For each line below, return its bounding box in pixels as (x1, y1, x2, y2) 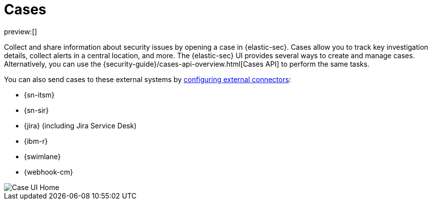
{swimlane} (24, 152, 61, 161)
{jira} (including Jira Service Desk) (24, 121, 137, 130)
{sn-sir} (24, 105, 49, 114)
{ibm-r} (24, 136, 48, 145)
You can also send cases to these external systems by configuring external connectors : (4, 75, 291, 84)
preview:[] (4, 27, 37, 36)
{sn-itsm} (24, 90, 55, 99)
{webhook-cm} (24, 167, 73, 176)
